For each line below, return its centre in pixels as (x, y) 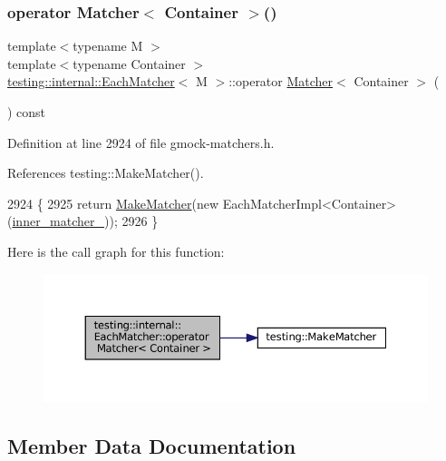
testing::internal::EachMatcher (91, 81)
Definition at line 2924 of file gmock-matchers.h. (141, 142)
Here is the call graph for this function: (116, 251)
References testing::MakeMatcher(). (106, 173)
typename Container (129, 63)
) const (27, 112)
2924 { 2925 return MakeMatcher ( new (113, 203)
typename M (108, 46)
